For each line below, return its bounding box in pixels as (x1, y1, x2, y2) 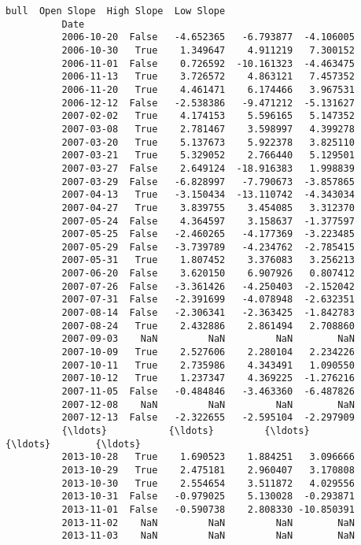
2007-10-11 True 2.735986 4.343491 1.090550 (61, 359, 355, 371)
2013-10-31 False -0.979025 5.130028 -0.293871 (61, 491, 355, 502)
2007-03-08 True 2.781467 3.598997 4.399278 (61, 123, 355, 135)
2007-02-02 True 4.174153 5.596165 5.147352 (61, 110, 355, 122)
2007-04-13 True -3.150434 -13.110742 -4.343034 (61, 189, 355, 201)
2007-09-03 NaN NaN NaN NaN (61, 333, 355, 345)
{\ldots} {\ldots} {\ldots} (61, 425, 310, 436)
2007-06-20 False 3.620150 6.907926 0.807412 (61, 268, 355, 280)
